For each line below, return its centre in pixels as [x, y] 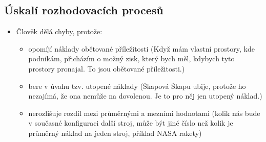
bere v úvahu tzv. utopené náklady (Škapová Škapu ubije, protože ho [137, 86]
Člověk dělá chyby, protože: [59, 31]
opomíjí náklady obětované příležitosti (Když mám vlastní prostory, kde [141, 48]
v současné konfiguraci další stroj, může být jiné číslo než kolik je [131, 123]
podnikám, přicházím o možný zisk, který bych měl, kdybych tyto [131, 58]
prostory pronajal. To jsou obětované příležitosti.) [107, 68]
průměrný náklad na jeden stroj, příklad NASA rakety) [115, 133]
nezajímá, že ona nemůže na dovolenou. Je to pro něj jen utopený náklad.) [145, 96]
